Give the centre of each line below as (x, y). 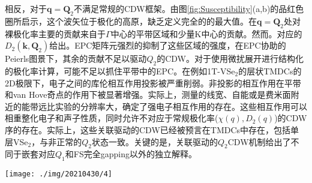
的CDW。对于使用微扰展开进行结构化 (230, 58)
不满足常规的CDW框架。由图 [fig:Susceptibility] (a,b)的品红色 (189, 8)
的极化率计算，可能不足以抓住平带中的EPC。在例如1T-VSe (120, 70)
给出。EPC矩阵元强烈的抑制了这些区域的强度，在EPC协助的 (168, 45)
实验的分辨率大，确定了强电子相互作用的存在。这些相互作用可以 (181, 106)
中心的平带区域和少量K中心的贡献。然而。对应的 (206, 33)
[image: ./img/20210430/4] (58, 174)
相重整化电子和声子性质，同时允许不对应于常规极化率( (112, 118)
